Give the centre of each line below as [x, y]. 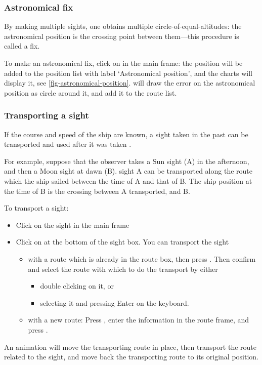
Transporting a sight [47, 115]
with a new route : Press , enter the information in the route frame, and [139, 320]
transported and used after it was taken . [68, 144]
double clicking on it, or [77, 286]
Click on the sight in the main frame [73, 225]
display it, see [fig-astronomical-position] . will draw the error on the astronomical [130, 83]
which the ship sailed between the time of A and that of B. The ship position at [128, 180]
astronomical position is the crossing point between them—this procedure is [122, 36]
